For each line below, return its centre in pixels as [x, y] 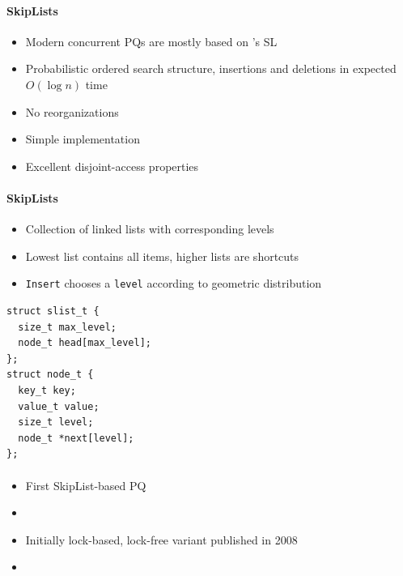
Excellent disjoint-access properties [112, 166]
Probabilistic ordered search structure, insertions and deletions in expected [211, 68]
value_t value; [59, 406]
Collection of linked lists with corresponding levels [150, 229]
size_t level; [56, 422]
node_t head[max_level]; [85, 343]
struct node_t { [50, 375]
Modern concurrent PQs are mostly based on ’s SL [151, 41]
